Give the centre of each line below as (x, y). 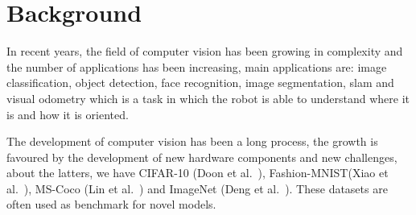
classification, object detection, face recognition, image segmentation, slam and (200, 83)
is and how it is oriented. (68, 114)
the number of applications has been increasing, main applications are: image (197, 66)
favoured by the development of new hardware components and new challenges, (202, 157)
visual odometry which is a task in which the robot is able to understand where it (208, 98)
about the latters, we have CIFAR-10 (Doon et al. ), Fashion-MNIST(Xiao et (198, 173)
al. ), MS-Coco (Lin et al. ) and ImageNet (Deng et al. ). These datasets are (197, 188)
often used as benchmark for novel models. (111, 204)
